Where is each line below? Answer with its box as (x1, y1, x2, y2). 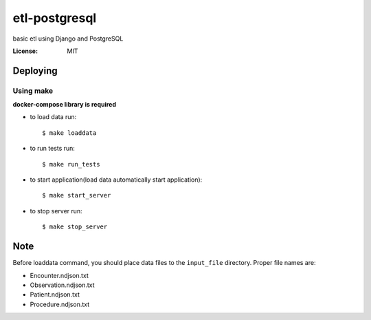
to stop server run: (30, 206, 82, 215)
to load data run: (30, 113, 77, 121)
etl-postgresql (12, 10, 97, 25)
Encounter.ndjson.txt (30, 271, 89, 279)
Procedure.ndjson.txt (30, 300, 90, 308)
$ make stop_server (42, 223, 108, 231)
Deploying (12, 65, 58, 76)
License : (12, 47, 38, 55)
